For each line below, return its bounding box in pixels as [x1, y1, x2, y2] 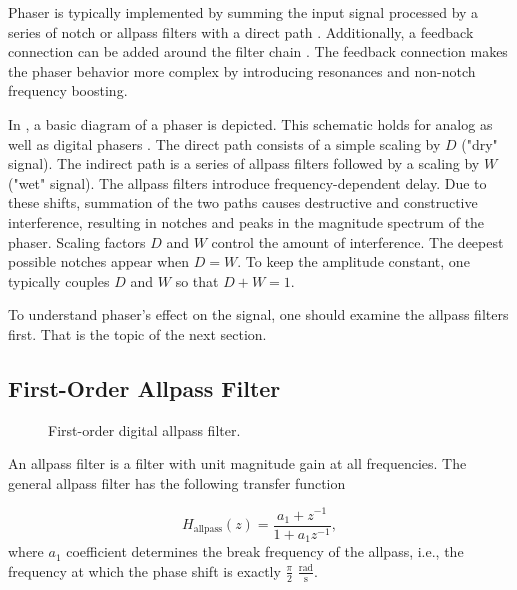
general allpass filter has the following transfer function [8, 472, 346, 493]
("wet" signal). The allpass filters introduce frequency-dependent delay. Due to [8, 172, 487, 193]
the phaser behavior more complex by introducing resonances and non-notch [8, 60, 476, 81]
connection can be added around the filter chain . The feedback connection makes [8, 41, 508, 62]
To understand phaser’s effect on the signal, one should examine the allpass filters [8, 304, 509, 325]
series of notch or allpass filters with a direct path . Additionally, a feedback [8, 21, 474, 42]
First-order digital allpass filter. [48, 419, 241, 440]
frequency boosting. [8, 80, 128, 101]
